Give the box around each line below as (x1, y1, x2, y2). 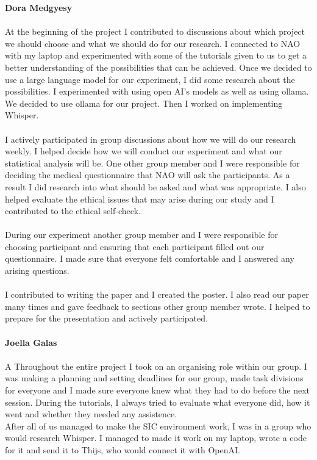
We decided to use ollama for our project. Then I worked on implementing (5, 96, 283, 109)
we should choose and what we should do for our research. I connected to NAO (5, 37, 301, 49)
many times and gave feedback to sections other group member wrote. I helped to (5, 300, 310, 312)
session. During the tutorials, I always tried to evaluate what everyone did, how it (5, 395, 310, 408)
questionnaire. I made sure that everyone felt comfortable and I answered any (5, 252, 294, 265)
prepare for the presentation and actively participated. (5, 312, 208, 325)
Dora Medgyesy (5, 1, 73, 13)
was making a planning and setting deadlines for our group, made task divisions (5, 372, 304, 384)
